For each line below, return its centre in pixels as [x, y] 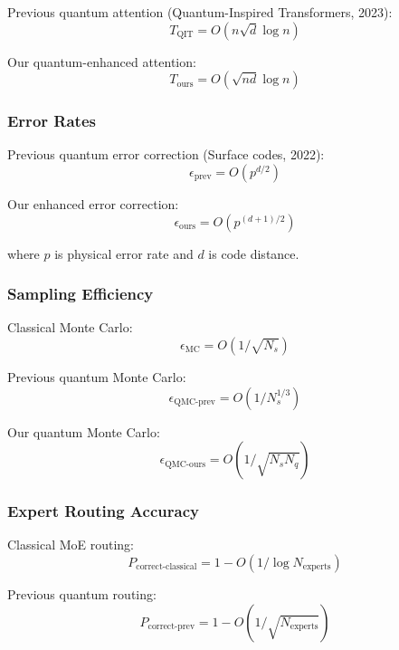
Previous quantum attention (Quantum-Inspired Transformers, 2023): [200, 12]
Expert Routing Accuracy [103, 511]
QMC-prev [195, 402]
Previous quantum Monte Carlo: [97, 377]
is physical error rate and [124, 253]
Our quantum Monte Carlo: [84, 431]
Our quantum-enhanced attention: [102, 61]
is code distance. [254, 253]
